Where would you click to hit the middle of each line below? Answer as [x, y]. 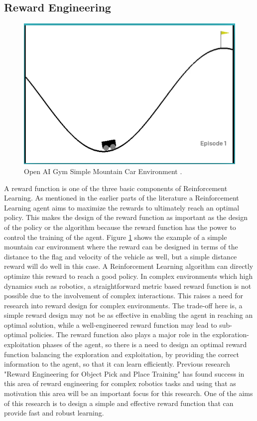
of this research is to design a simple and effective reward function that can [119, 403]
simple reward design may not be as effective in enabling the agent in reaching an [128, 315]
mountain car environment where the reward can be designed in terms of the [121, 247]
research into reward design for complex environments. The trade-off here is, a [123, 305]
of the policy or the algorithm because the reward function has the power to [120, 227]
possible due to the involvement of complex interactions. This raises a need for [124, 296]
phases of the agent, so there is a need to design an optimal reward [145, 344]
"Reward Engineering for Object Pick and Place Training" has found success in [124, 373]
